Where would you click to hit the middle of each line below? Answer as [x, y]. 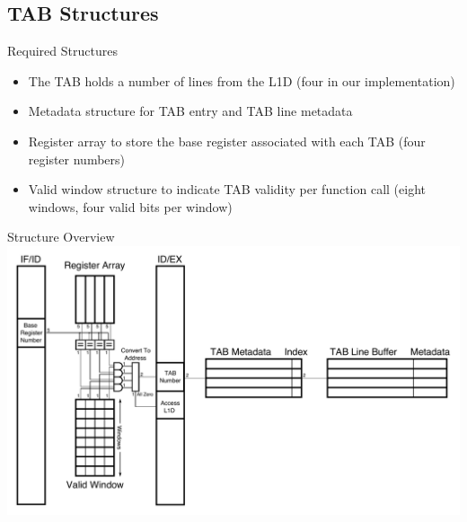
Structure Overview [61, 237]
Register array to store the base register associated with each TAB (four [227, 141]
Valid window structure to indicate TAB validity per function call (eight [227, 189]
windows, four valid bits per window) [130, 206]
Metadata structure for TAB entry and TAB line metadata [190, 111]
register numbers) [77, 159]
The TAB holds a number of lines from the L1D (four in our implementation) [242, 80]
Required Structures [62, 51]
